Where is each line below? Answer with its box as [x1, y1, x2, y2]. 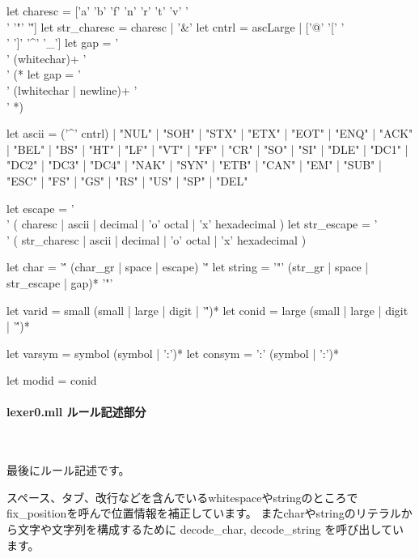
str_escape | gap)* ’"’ [6, 274, 113, 291]
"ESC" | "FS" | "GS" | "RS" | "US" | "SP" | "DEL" [6, 172, 248, 189]
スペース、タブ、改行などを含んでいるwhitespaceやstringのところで [6, 488, 358, 505]
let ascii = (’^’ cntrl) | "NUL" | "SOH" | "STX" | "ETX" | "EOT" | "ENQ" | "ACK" [6, 125, 413, 142]
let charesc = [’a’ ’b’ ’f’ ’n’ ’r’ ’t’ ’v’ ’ [6, 2, 188, 19]
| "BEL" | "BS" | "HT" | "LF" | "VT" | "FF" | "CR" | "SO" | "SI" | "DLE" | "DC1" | [6, 140, 408, 157]
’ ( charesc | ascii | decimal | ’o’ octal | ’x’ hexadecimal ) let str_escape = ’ [6, 215, 378, 232]
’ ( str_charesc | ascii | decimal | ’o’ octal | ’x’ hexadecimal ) [6, 231, 307, 248]
